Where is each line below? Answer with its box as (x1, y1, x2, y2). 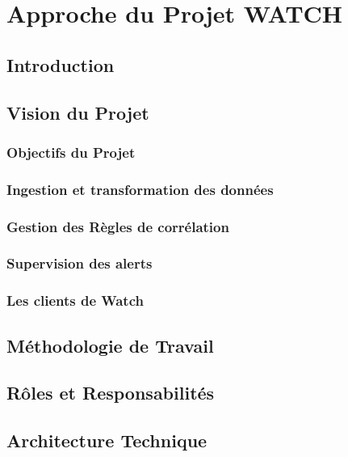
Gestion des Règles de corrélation (6, 216, 229, 236)
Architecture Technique (6, 428, 208, 453)
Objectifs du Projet (6, 142, 136, 162)
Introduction (6, 52, 115, 77)
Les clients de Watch (6, 290, 144, 311)
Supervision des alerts (6, 253, 153, 273)
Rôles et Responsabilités (6, 380, 215, 405)
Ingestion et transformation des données (6, 179, 274, 199)
